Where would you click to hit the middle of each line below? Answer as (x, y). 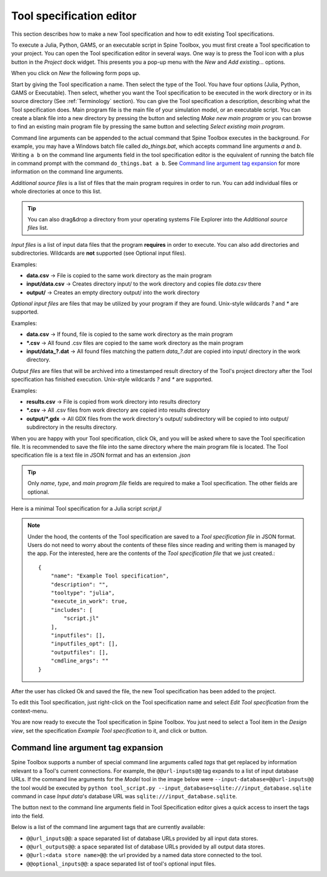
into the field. (28, 816)
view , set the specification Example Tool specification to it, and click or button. (110, 730)
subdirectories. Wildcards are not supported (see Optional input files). (99, 253)
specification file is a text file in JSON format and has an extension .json (101, 455)
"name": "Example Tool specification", (110, 576)
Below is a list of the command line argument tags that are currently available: (108, 827)
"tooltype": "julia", (83, 593)
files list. (38, 228)
